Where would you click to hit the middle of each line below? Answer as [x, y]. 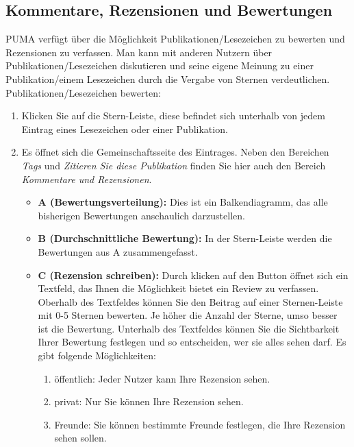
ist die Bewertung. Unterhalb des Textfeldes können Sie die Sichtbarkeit [189, 328]
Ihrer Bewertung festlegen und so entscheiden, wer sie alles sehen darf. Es [192, 342]
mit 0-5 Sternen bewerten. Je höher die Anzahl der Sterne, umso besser [188, 315]
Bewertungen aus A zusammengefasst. [118, 251]
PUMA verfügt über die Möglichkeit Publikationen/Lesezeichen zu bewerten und [175, 39]
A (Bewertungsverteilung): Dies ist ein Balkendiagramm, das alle [183, 202]
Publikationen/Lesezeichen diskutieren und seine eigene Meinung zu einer [160, 65]
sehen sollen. [80, 438]
